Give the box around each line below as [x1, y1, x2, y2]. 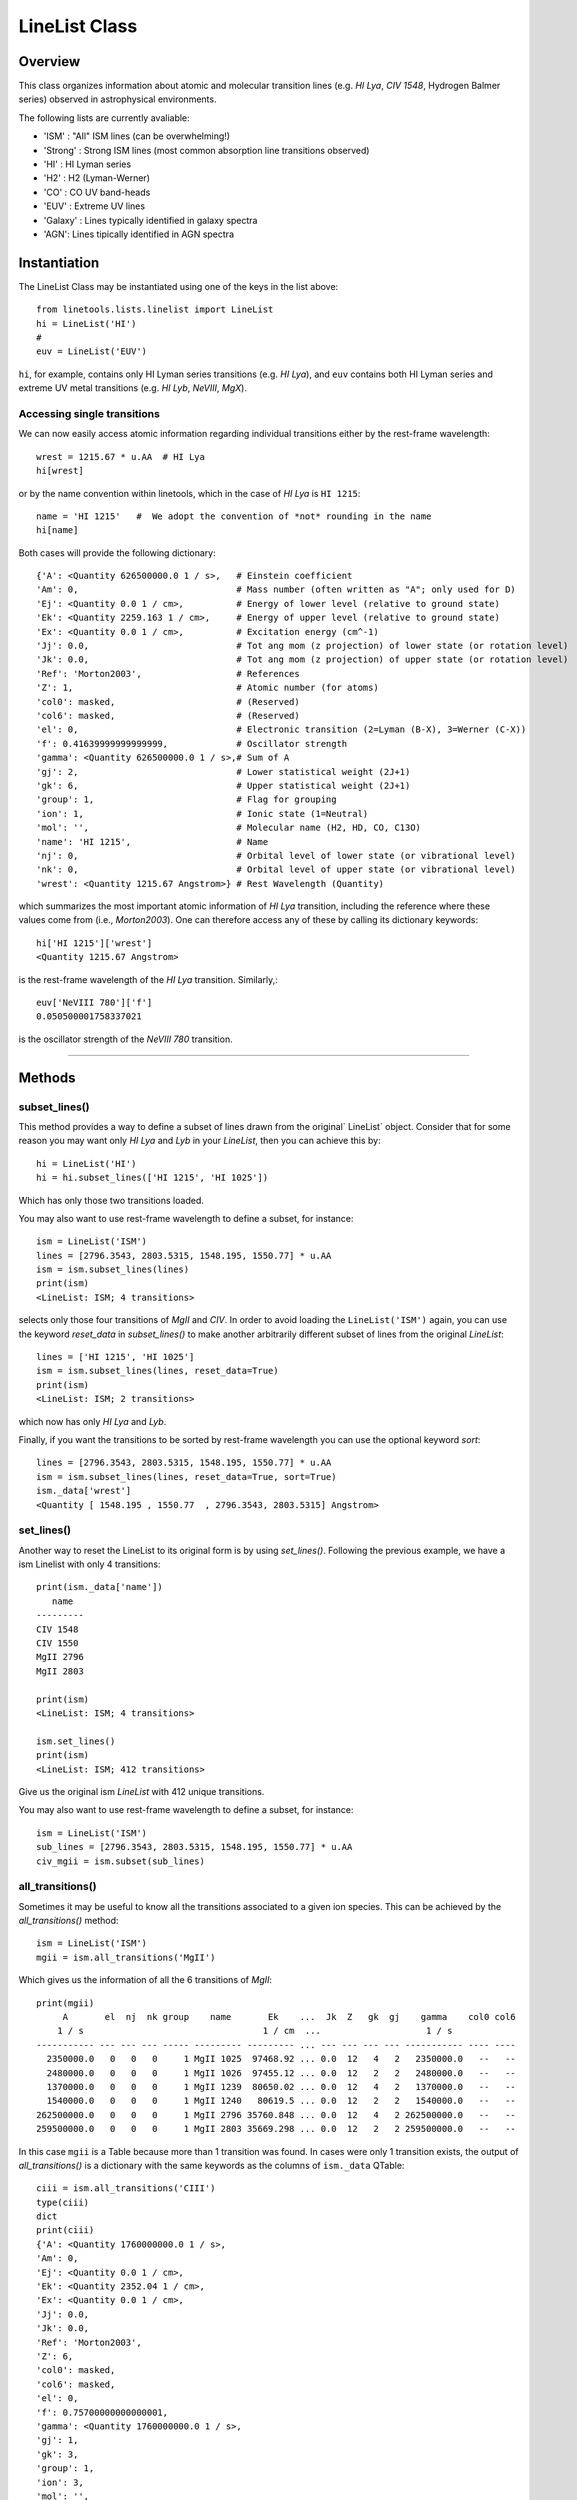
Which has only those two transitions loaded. [18, 1194, 204, 1206]
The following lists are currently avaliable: [18, 111, 190, 124]
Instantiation [18, 254, 100, 271]
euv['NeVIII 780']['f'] [36, 997, 153, 1009]
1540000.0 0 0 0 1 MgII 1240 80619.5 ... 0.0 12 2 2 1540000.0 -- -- [46, 2095, 517, 2107]
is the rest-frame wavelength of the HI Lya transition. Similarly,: [18, 973, 279, 985]
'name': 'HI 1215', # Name [36, 836, 269, 847]
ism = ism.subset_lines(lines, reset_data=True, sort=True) [36, 1471, 337, 1482]
